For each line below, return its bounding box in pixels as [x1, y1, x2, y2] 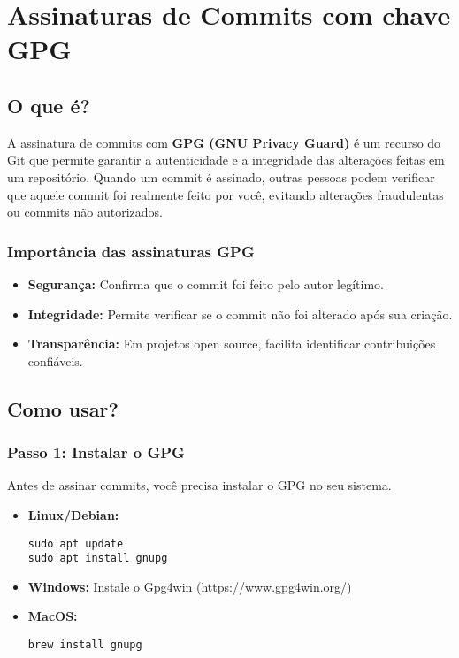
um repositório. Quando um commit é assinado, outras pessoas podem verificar [7, 167, 435, 186]
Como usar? [7, 394, 119, 422]
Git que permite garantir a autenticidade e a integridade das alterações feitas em [7, 150, 445, 169]
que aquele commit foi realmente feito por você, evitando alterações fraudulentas [7, 185, 444, 203]
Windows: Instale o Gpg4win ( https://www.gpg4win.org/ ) [27, 577, 352, 595]
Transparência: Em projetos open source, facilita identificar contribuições [27, 334, 436, 353]
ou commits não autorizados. [7, 203, 163, 221]
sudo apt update [27, 537, 124, 550]
